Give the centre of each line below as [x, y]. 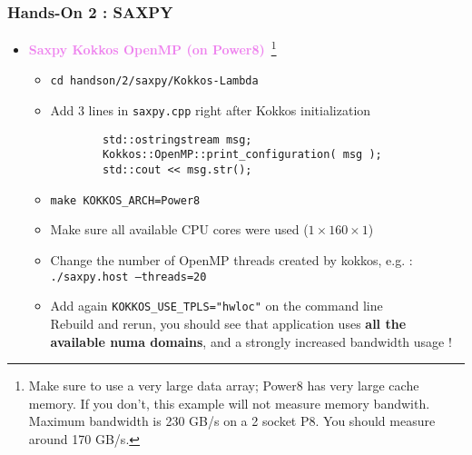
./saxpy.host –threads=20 [128, 277]
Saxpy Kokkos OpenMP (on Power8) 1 [152, 48]
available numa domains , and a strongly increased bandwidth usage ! [251, 341]
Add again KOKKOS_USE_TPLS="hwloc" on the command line [216, 306]
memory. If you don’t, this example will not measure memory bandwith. [229, 403]
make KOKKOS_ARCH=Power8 [125, 200]
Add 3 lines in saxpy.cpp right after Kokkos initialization [211, 110]
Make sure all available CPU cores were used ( [179, 229]
